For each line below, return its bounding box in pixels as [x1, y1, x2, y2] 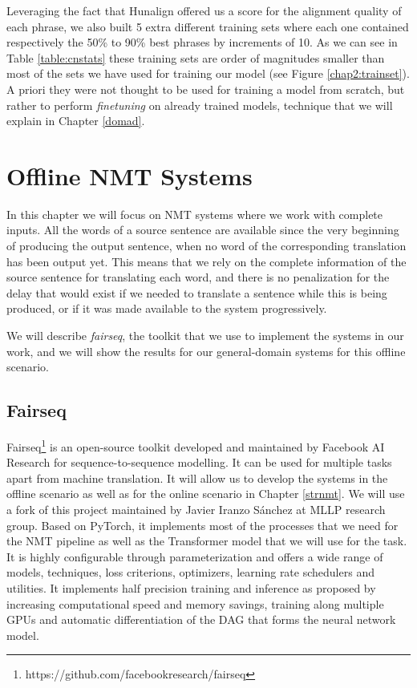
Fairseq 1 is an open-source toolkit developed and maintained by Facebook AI [6, 436, 385, 455]
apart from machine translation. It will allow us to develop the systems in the [6, 469, 388, 486]
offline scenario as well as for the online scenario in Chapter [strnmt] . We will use [6, 485, 405, 502]
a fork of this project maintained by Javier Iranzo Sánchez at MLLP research [6, 501, 386, 518]
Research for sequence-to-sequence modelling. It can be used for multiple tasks [6, 454, 392, 471]
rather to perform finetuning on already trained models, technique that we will [6, 96, 393, 113]
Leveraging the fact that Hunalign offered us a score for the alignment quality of [6, 2, 402, 18]
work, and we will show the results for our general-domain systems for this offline [6, 342, 406, 359]
